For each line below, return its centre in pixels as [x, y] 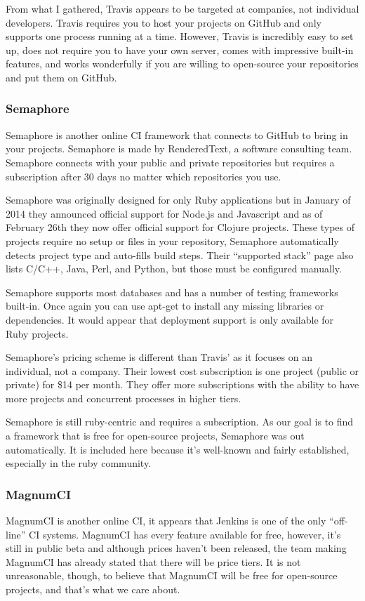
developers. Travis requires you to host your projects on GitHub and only [164, 22]
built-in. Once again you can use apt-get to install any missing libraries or [165, 306]
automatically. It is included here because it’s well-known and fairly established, [178, 449]
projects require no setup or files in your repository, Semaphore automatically [172, 240]
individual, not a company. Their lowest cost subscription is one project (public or [182, 370]
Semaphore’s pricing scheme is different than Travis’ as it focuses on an [159, 357]
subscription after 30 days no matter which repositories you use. [144, 176]
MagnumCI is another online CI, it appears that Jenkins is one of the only [166, 521]
